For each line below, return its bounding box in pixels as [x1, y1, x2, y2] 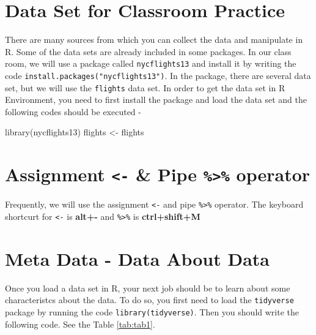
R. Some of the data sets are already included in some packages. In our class [5, 45, 292, 58]
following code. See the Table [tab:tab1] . [5, 317, 155, 330]
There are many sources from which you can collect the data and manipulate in [5, 33, 303, 46]
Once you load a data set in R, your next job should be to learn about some [5, 281, 290, 294]
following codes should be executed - [5, 105, 141, 118]
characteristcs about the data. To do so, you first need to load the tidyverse [5, 293, 294, 306]
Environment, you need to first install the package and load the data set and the [5, 93, 307, 106]
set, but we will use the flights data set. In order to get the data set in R [5, 81, 285, 94]
